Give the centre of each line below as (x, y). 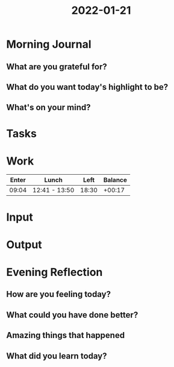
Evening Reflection (54, 272)
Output (24, 244)
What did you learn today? (57, 356)
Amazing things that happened (66, 335)
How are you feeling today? (59, 294)
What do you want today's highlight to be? (87, 87)
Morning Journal (49, 44)
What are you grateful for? (57, 67)
